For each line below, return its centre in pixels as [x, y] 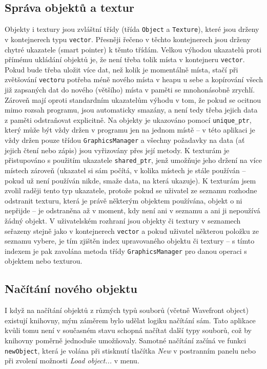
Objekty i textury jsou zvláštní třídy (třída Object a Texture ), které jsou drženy [132, 29]
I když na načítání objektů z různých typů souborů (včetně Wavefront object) [127, 310]
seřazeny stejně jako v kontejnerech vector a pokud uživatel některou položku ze [132, 230]
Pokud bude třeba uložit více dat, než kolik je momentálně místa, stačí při [121, 69]
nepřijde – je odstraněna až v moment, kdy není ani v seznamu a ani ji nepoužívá [132, 210]
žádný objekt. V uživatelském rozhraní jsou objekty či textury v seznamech [123, 220]
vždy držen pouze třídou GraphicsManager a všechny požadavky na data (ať [125, 140]
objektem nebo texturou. [44, 261]
